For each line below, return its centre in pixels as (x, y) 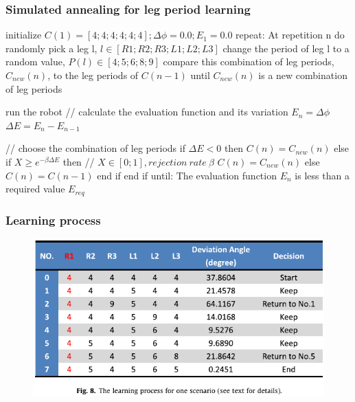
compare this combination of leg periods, (249, 62)
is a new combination (303, 75)
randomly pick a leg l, (51, 48)
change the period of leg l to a (286, 48)
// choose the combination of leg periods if (95, 148)
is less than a (322, 175)
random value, (35, 62)
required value (35, 189)
